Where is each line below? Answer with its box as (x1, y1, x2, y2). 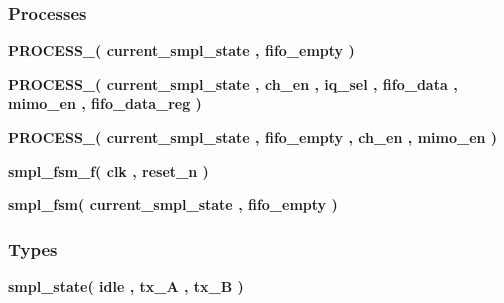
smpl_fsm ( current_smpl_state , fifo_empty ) (8, 194, 338, 215)
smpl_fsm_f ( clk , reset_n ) (8, 160, 209, 181)
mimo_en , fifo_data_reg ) (8, 93, 202, 114)
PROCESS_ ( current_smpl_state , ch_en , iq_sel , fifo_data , (8, 73, 458, 94)
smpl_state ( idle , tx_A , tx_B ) (8, 276, 244, 296)
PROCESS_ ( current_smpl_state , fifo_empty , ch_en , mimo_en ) (8, 127, 498, 147)
